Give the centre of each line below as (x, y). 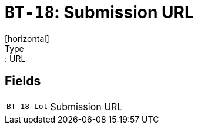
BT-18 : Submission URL (99, 12)
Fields (23, 81)
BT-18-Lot (27, 107)
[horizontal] (27, 38)
